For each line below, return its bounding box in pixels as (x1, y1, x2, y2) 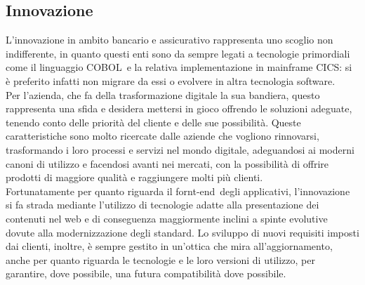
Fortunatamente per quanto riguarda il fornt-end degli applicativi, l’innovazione (6, 183, 350, 198)
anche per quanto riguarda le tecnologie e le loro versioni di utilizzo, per (6, 252, 315, 267)
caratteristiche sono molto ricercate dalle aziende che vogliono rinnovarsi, (6, 128, 319, 143)
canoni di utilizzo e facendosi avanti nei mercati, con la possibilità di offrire (6, 156, 329, 171)
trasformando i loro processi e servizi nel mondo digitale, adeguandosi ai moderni (6, 142, 354, 157)
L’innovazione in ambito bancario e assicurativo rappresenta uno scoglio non (6, 32, 333, 47)
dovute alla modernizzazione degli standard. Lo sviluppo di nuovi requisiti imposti (6, 225, 359, 239)
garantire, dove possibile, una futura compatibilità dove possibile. (6, 266, 286, 281)
